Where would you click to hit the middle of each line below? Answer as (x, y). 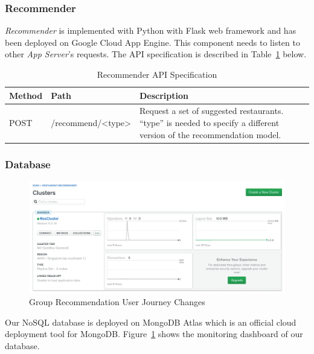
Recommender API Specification (157, 74)
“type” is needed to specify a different (209, 123)
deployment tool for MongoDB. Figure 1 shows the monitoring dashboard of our (154, 334)
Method (26, 95)
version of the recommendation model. (210, 134)
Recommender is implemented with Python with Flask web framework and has (151, 30)
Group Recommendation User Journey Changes (117, 302)
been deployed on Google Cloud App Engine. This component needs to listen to (152, 42)
